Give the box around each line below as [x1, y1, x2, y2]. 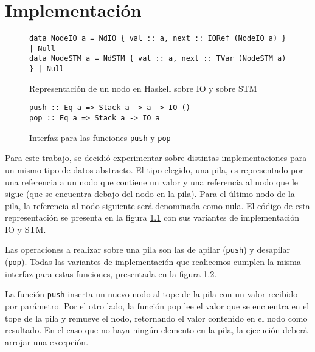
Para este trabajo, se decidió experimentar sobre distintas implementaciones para [5, 151, 307, 164]
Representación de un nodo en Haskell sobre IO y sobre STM [29, 81, 257, 94]
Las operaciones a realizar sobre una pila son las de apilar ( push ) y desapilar [5, 243, 290, 256]
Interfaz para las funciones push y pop [29, 131, 171, 143]
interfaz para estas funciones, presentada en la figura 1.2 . [5, 267, 217, 280]
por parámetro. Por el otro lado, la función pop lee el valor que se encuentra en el [5, 300, 310, 312]
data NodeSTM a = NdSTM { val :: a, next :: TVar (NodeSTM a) [29, 54, 286, 63]
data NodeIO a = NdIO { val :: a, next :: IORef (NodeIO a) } [29, 34, 286, 43]
